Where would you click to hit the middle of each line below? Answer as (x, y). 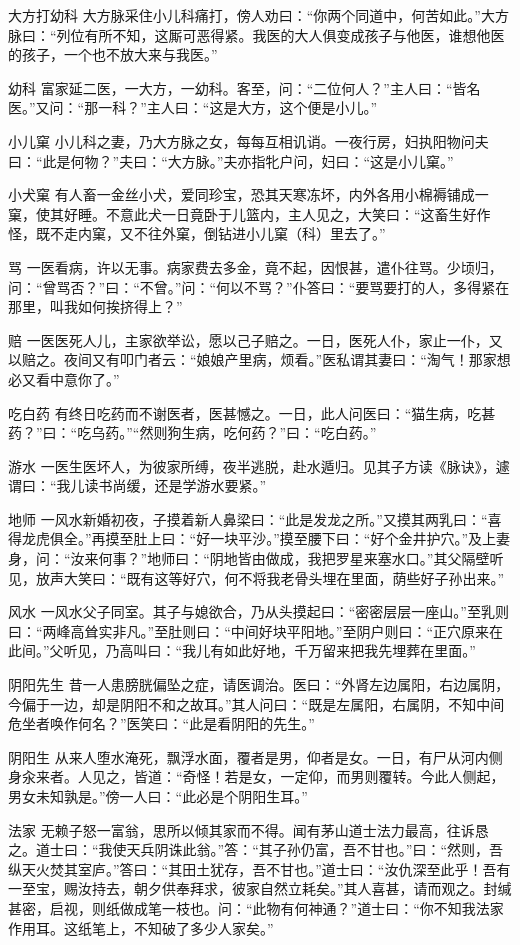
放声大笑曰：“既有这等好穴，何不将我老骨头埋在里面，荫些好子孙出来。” (270, 577)
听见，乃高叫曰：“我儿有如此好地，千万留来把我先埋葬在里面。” (269, 650)
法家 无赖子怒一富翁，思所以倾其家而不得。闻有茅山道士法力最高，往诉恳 (248, 829)
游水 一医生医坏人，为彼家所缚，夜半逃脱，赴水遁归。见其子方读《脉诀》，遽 (259, 465)
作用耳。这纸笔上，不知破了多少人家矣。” (141, 927)
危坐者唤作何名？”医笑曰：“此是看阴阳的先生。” (161, 723)
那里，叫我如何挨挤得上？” (95, 306)
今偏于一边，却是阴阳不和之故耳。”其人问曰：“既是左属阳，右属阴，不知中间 (256, 703)
